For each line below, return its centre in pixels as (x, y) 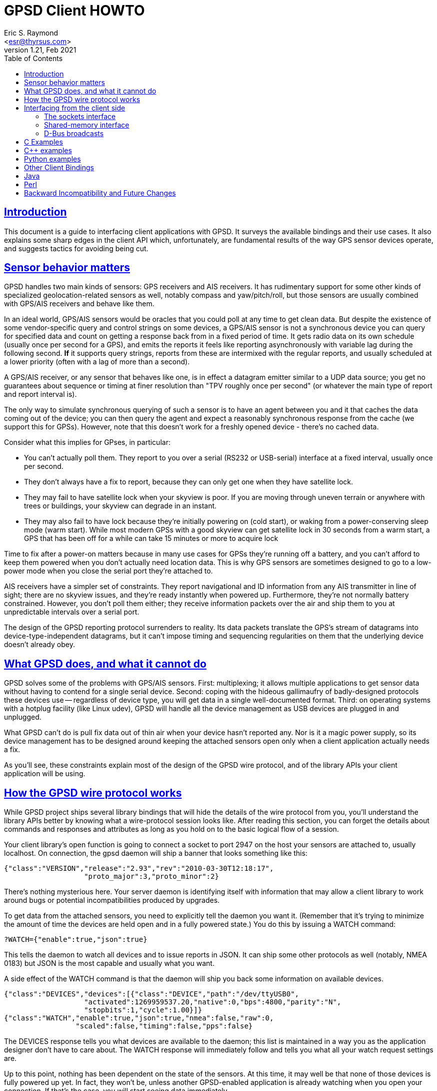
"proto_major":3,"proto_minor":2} (151, 877)
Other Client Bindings (59, 167)
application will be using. (45, 774)
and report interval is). (40, 394)
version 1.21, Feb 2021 (40, 50)
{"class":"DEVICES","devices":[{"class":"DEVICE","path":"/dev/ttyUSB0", (152, 994)
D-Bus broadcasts (74, 133)
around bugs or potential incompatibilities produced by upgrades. (112, 900)
